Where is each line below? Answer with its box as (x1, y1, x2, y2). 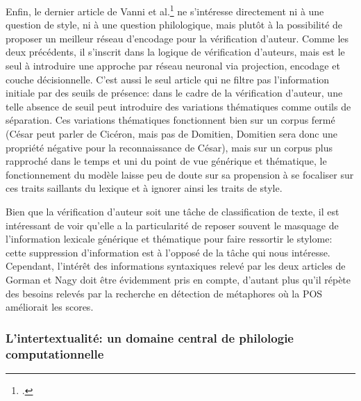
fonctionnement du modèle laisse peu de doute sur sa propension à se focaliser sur (6, 167, 354, 181)
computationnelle (6, 345, 104, 362)
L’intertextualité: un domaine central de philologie (6, 329, 294, 346)
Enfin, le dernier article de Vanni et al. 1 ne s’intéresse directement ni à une (6, 2, 324, 18)
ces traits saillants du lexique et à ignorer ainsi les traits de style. (6, 181, 283, 195)
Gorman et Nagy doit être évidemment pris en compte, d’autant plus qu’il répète (6, 272, 351, 286)
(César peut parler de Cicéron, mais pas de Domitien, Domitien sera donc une (6, 126, 338, 140)
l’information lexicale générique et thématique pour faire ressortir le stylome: (6, 231, 333, 246)
